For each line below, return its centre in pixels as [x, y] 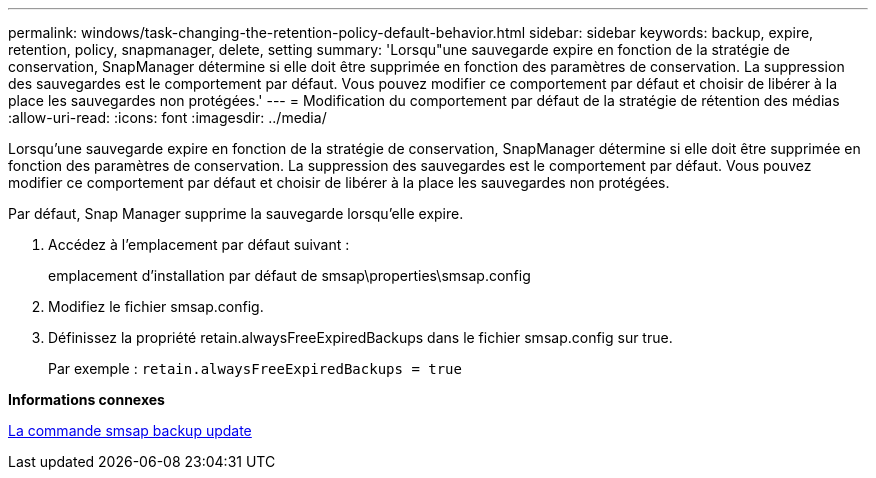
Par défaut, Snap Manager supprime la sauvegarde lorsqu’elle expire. [236, 213]
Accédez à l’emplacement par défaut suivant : [199, 244]
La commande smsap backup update [130, 430]
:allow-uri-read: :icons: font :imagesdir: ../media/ [167, 117]
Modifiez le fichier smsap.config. [156, 306]
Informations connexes [86, 399]
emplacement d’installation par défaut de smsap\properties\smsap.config [289, 275]
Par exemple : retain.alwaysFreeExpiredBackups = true [255, 368]
